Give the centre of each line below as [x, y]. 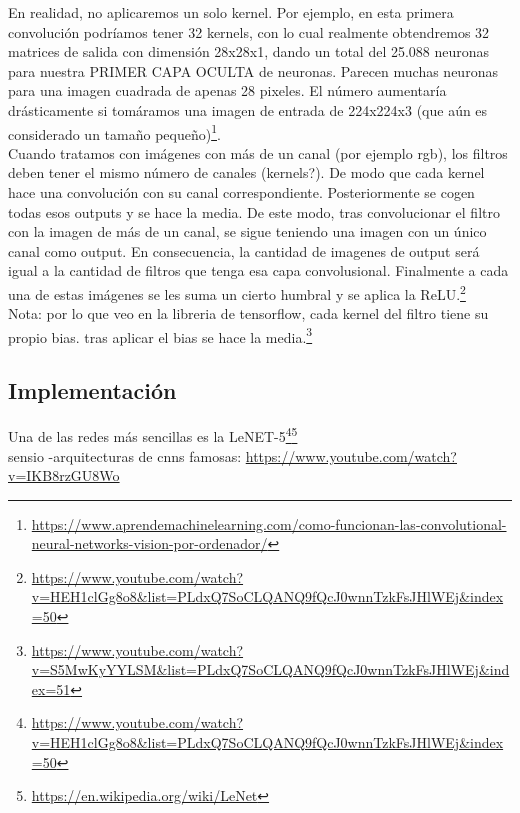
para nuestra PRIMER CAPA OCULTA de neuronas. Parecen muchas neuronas [253, 70]
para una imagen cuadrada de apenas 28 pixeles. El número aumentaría [227, 90]
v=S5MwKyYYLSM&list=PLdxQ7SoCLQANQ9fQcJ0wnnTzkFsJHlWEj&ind [270, 669]
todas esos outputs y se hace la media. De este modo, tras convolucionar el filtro [254, 211]
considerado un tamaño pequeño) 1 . [114, 132]
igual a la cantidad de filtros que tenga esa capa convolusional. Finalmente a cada [258, 270]
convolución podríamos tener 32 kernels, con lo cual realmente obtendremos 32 [249, 31]
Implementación [92, 390]
